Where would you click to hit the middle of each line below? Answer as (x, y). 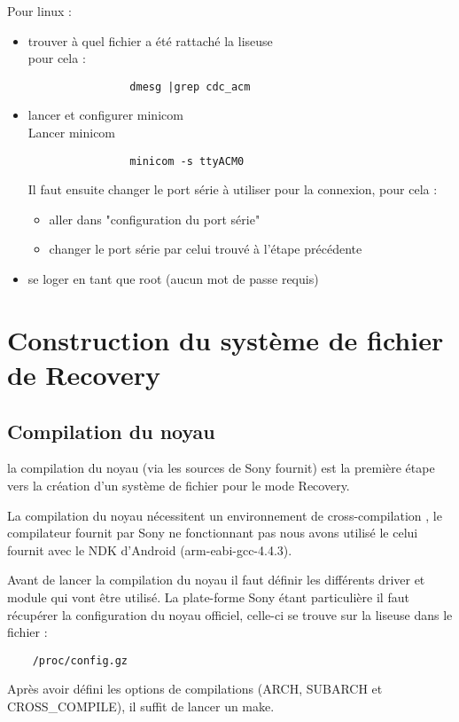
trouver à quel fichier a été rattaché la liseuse (150, 40)
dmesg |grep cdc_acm (190, 86)
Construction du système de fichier (226, 339)
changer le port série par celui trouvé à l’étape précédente (206, 249)
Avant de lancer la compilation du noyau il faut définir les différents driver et (216, 580)
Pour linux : (39, 11)
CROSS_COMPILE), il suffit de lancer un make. (141, 706)
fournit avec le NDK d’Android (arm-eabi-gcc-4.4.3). (150, 549)
